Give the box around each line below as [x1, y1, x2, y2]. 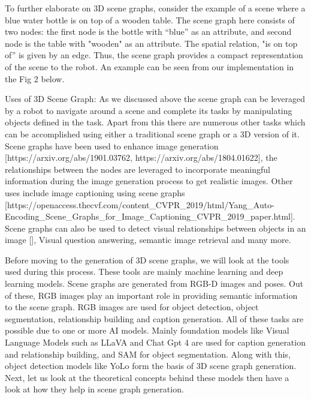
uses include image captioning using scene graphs [5, 186, 185, 199]
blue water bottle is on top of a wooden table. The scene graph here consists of [5, 13, 295, 26]
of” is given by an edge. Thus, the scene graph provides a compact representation [5, 49, 303, 61]
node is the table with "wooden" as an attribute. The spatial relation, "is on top [5, 37, 298, 49]
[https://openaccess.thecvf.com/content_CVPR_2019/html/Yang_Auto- [5, 198, 274, 211]
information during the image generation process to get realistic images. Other [5, 175, 293, 187]
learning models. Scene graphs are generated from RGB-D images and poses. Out [5, 277, 304, 290]
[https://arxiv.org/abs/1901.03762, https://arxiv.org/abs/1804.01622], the [5, 151, 277, 164]
